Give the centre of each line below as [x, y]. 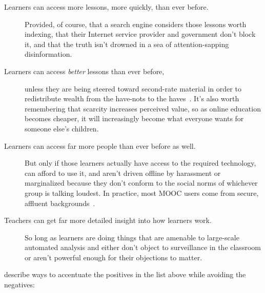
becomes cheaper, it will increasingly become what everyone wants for [134, 118]
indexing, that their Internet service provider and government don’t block [140, 34]
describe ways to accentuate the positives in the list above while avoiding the [125, 274]
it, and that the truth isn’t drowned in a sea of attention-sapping [127, 44]
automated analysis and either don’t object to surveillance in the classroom [143, 247]
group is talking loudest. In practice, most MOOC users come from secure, [142, 193]
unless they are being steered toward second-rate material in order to [133, 88]
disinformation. [48, 54]
